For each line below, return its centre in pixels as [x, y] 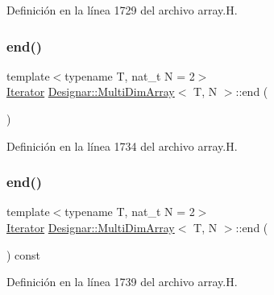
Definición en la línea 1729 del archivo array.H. [122, 10]
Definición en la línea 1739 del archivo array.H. [122, 282]
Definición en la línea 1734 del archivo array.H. [122, 145]
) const [24, 254]
